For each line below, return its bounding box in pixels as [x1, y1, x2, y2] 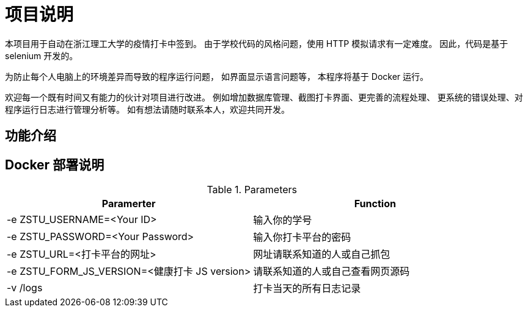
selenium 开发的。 [5, 50, 78, 61]
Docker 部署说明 [5, 157, 105, 172]
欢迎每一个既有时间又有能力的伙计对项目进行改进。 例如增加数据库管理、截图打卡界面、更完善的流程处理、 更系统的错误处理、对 [5, 91, 523, 102]
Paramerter [101, 197, 156, 210]
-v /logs [7, 282, 43, 294]
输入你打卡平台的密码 [253, 231, 351, 244]
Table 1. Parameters [207, 183, 298, 196]
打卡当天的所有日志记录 [253, 282, 361, 295]
